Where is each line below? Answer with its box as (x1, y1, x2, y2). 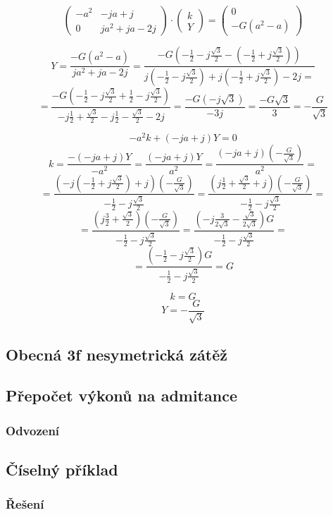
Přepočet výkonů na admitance (6, 384, 237, 406)
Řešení (6, 495, 44, 513)
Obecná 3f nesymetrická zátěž (6, 343, 227, 365)
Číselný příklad (6, 458, 118, 480)
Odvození (6, 421, 60, 439)
